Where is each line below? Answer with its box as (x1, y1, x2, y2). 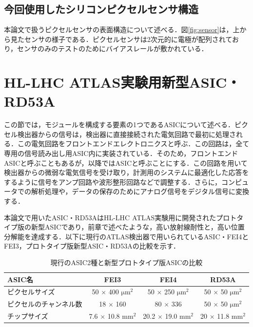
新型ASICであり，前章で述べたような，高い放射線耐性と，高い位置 (31, 222, 245, 232)
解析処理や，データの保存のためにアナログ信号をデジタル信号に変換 (31, 186, 249, 196)
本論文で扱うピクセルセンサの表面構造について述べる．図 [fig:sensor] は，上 (4, 24, 240, 35)
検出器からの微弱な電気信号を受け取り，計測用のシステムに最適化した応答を (4, 167, 249, 177)
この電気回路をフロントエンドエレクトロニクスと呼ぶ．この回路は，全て (17, 138, 250, 149)
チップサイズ (7, 311, 48, 321)
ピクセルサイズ (7, 287, 55, 297)
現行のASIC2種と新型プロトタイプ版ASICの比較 (50, 257, 203, 268)
